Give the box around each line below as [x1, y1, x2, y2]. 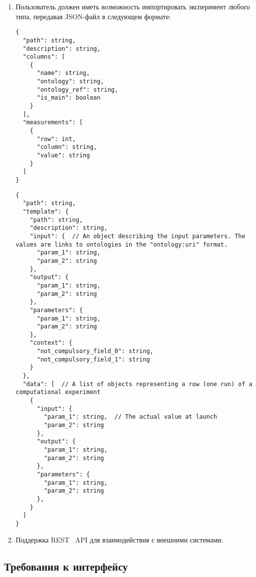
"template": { [23, 208, 69, 215]
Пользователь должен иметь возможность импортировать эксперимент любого [15, 1, 250, 11]
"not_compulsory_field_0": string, [37, 348, 153, 355]
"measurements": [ [23, 119, 83, 126]
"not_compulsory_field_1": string [37, 356, 150, 363]
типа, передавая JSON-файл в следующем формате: [15, 11, 171, 21]
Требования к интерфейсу [4, 558, 128, 574]
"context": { [30, 339, 73, 347]
